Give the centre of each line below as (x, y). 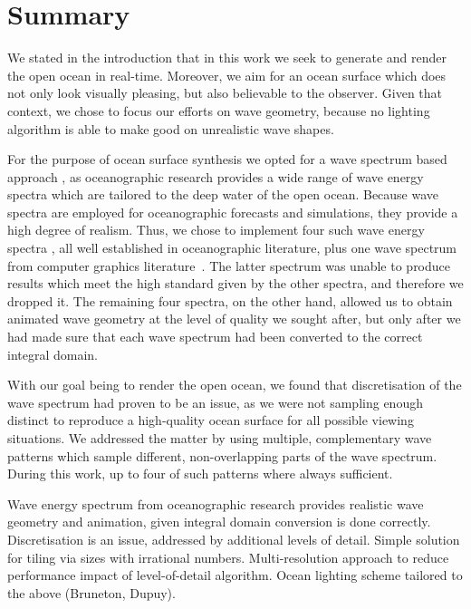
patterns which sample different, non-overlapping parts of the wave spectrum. (222, 455)
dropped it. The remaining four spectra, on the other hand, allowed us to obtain (230, 300)
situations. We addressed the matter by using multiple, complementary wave (220, 438)
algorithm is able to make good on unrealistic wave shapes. (171, 128)
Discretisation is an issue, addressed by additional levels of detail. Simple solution (234, 539)
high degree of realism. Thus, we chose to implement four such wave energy (216, 230)
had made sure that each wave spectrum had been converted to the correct (215, 337)
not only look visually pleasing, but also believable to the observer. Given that (225, 93)
